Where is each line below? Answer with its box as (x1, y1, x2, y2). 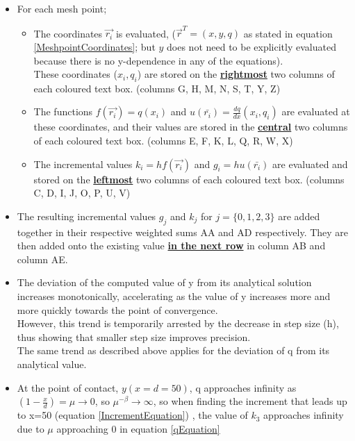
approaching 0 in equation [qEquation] (56, 421, 220, 435)
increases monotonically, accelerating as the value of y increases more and (17, 289, 331, 303)
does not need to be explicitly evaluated (167, 39, 336, 53)
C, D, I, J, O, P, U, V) (33, 185, 131, 200)
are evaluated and (272, 156, 348, 171)
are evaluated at (281, 104, 350, 119)
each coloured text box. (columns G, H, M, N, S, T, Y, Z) (33, 81, 281, 95)
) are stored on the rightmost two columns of (137, 67, 335, 81)
